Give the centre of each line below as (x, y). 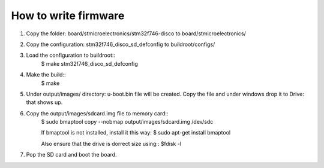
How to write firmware (68, 16)
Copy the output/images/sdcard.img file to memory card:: (97, 113)
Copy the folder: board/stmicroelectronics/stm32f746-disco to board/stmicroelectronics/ (136, 33)
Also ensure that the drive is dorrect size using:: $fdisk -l (111, 143)
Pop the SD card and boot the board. (71, 155)
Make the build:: (46, 75)
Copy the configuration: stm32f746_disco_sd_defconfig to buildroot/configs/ (121, 44)
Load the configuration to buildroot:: (71, 55)
